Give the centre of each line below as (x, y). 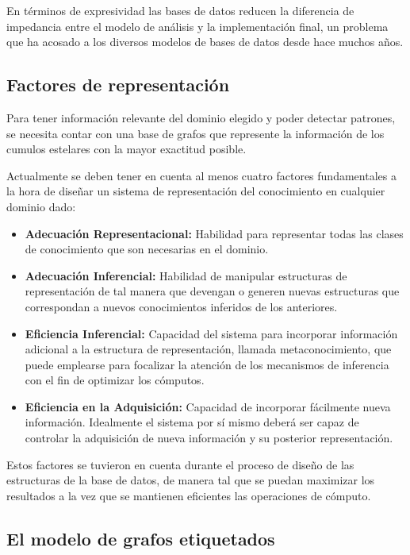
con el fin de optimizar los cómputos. (115, 380)
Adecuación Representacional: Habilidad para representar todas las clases (214, 233)
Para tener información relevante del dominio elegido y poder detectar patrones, (201, 117)
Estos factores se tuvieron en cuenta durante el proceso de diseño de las (180, 464)
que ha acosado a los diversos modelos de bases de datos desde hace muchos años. (205, 42)
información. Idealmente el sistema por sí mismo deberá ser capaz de (192, 422)
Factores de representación (118, 85)
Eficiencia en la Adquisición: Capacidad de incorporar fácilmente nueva (208, 406)
